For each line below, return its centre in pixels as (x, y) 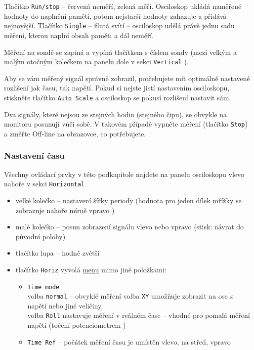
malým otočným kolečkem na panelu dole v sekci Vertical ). (96, 62)
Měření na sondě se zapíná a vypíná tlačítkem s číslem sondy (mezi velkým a (120, 52)
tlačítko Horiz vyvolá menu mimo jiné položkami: (91, 269)
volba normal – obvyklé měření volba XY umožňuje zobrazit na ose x (130, 296)
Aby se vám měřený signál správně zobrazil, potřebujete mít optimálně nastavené (127, 78)
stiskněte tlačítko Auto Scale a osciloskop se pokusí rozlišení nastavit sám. (118, 97)
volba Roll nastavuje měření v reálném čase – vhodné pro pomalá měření (139, 315)
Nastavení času (34, 155)
